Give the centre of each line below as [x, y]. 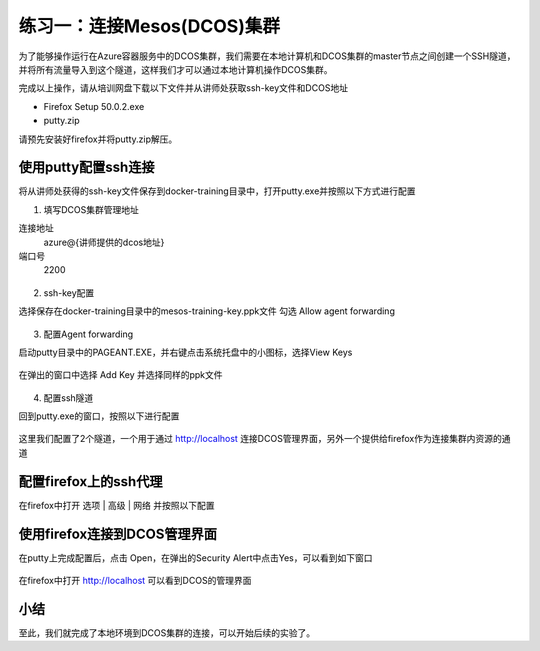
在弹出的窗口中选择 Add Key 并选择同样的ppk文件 [121, 375]
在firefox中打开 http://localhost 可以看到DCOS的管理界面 [135, 581]
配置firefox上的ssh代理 [90, 481]
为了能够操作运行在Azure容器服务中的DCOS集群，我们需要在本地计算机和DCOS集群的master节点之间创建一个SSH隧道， [267, 56]
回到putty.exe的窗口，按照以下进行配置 [99, 416]
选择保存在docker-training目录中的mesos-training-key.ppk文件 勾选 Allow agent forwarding [206, 311]
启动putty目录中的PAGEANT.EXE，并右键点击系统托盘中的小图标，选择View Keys [185, 352]
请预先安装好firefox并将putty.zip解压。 [98, 139]
